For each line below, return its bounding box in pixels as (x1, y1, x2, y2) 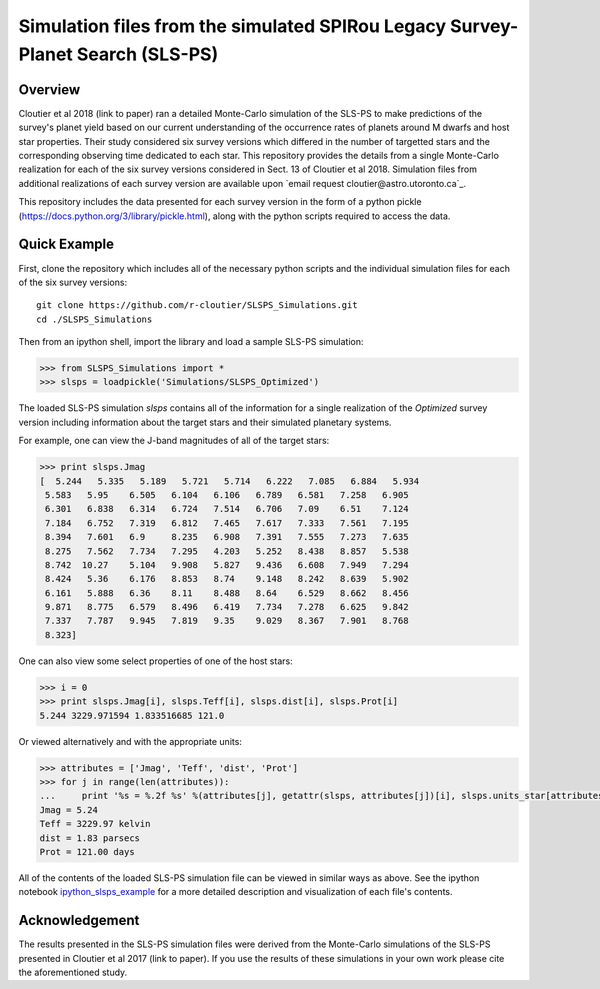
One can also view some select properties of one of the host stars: (18, 655, 294, 667)
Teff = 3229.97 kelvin (39, 818, 151, 830)
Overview (18, 81, 81, 98)
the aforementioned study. (18, 966, 128, 978)
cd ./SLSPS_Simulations (36, 313, 153, 325)
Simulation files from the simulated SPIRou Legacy (18, 15, 447, 37)
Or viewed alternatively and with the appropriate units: (18, 735, 242, 747)
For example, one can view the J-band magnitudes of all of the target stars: (18, 435, 330, 447)
